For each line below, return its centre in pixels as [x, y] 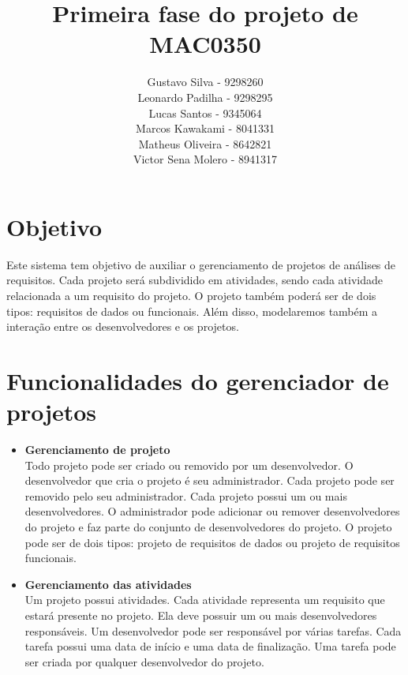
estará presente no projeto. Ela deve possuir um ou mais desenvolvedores [201, 615]
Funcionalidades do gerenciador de [198, 380]
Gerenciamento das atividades [108, 584]
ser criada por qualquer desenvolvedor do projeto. [144, 661]
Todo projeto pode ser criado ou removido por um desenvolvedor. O [189, 465]
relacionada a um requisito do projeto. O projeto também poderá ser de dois [191, 295]
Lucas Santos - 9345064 [205, 112]
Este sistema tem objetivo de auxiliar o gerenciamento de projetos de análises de [201, 264]
